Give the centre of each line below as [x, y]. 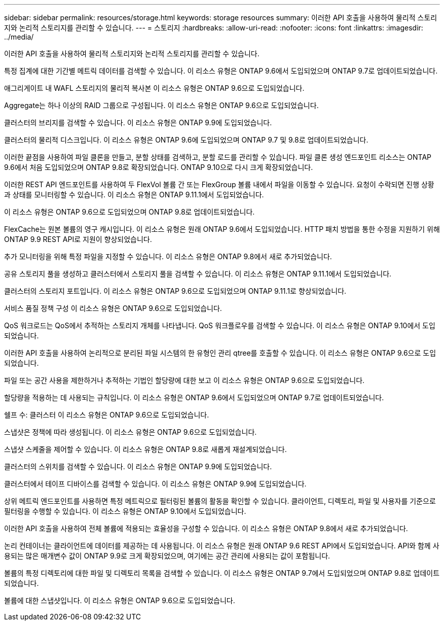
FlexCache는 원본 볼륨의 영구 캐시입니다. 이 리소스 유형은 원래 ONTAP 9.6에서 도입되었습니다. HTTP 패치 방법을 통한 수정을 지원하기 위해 [222, 229]
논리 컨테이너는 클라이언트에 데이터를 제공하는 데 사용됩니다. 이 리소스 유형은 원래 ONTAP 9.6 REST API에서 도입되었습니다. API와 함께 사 [222, 546]
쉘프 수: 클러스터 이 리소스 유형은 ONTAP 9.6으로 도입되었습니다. [107, 415]
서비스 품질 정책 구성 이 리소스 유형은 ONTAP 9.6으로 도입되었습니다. [113, 308]
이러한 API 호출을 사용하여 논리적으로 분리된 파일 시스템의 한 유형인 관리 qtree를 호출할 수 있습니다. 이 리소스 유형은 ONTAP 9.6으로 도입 [220, 353]
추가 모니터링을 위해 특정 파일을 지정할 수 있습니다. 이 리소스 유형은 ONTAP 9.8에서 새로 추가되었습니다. [168, 256]
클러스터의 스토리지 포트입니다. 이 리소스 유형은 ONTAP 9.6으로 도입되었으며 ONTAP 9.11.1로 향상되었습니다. [175, 291]
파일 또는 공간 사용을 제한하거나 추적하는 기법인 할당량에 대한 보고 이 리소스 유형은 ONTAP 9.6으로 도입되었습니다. [184, 380]
